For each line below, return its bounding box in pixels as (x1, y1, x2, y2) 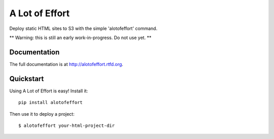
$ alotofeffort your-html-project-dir (18, 122, 115, 128)
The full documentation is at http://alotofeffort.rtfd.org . (9, 61, 124, 67)
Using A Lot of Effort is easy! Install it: (9, 88, 88, 94)
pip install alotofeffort (18, 99, 83, 106)
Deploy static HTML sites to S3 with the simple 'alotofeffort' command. (9, 25, 157, 31)
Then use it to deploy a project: (9, 111, 75, 117)
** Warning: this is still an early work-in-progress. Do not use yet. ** (9, 34, 152, 41)
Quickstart (9, 74, 44, 83)
